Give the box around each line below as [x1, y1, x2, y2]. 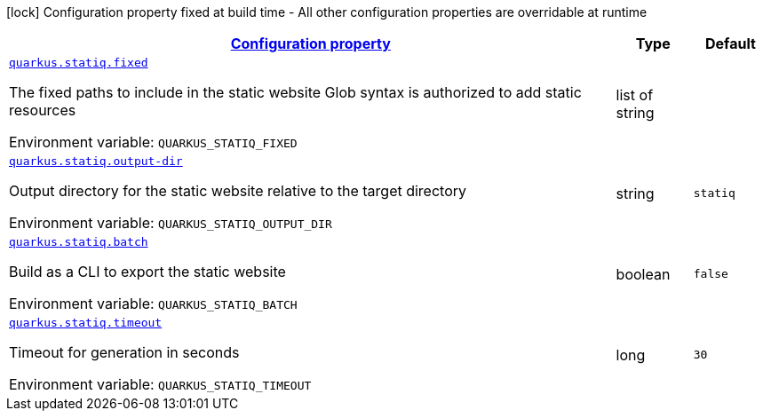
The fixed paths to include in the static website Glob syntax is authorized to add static [9, 83, 582, 101]
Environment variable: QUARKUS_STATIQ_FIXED [9, 133, 298, 151]
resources [9, 101, 76, 119]
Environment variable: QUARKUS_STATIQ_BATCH [9, 295, 298, 312]
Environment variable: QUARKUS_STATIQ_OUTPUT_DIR [9, 214, 332, 232]
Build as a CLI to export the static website [9, 263, 286, 280]
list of [616, 85, 654, 104]
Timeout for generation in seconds [9, 343, 240, 361]
